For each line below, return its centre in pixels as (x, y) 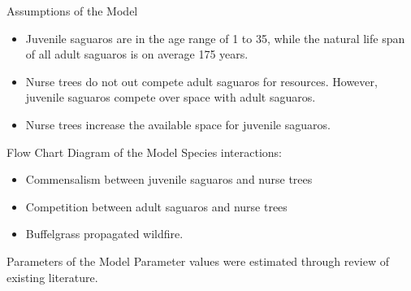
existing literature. (52, 277)
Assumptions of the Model (72, 11)
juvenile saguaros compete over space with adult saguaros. (171, 97)
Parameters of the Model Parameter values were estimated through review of (198, 261)
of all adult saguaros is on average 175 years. (137, 54)
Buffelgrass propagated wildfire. (104, 234)
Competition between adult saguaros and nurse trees (156, 206)
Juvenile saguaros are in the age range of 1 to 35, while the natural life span (215, 38)
